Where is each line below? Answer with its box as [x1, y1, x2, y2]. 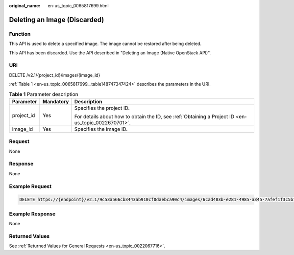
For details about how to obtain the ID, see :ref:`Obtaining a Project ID [74, 113, 235, 120]
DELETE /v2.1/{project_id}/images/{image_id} [9, 72, 100, 78]
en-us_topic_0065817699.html [48, 3, 109, 8]
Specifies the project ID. [74, 104, 130, 111]
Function [9, 30, 31, 37]
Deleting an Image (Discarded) [9, 15, 104, 24]
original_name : [9, 3, 41, 8]
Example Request [9, 183, 51, 189]
